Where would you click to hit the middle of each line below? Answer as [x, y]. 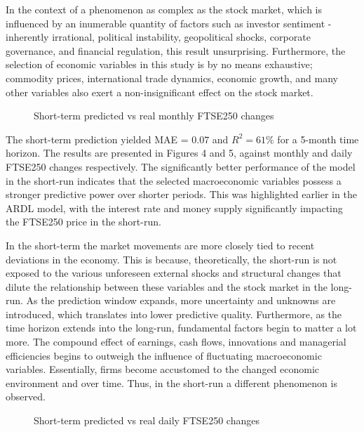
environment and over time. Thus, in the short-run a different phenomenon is [171, 382]
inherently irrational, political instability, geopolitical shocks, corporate [158, 37]
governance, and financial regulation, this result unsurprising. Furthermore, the [176, 50]
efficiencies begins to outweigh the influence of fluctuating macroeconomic [164, 355]
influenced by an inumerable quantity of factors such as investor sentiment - [169, 23]
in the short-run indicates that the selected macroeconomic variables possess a [174, 180]
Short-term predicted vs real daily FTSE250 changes [147, 420]
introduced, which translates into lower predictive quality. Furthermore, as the [174, 314]
